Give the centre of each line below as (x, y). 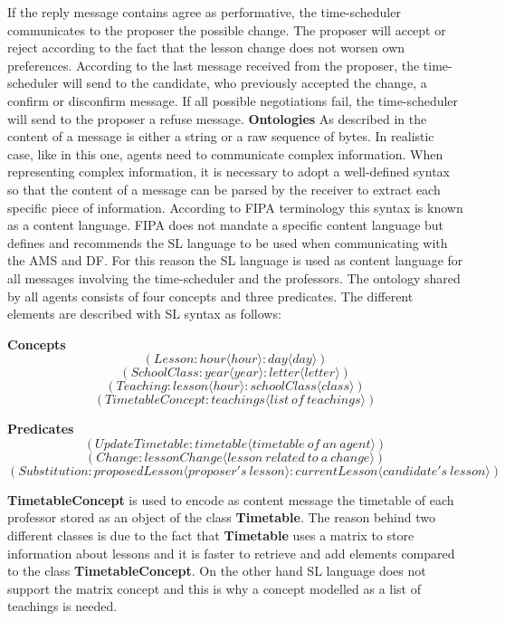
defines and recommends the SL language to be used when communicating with (228, 242)
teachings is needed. (62, 606)
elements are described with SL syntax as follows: (144, 314)
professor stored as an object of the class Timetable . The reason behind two (221, 517)
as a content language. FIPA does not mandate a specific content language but (226, 225)
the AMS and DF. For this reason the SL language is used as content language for (235, 260)
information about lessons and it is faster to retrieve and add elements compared (231, 553)
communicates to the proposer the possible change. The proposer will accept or (227, 29)
